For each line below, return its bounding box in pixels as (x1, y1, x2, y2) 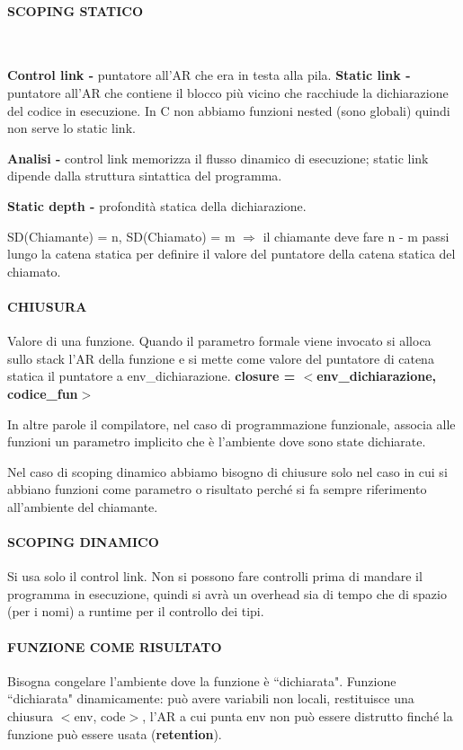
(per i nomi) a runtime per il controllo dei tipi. (7, 602, 264, 621)
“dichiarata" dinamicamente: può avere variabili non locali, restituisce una (7, 689, 414, 708)
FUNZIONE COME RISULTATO (7, 637, 222, 656)
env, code (74, 707, 126, 726)
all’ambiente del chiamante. (7, 497, 158, 516)
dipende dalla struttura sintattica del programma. (7, 166, 282, 185)
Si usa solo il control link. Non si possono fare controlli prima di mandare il (7, 567, 423, 586)
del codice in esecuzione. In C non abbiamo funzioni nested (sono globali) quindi (7, 101, 450, 119)
